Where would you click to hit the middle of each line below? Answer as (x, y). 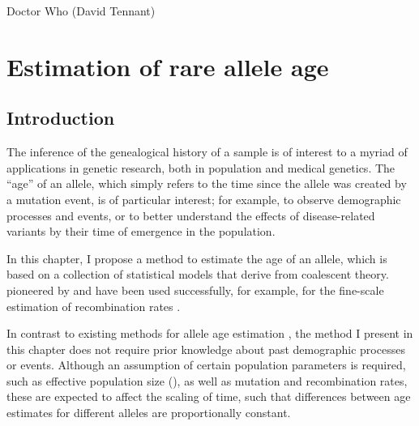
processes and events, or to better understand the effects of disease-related (191, 215)
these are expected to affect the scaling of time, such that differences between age (209, 396)
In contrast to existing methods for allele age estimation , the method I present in (210, 333)
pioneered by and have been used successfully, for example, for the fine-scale (195, 290)
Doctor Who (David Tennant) (81, 11)
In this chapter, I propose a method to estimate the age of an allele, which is (197, 258)
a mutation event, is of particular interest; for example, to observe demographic (204, 199)
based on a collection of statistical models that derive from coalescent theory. (198, 274)
